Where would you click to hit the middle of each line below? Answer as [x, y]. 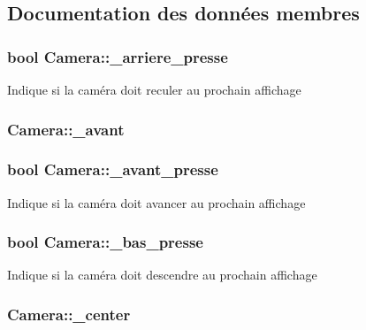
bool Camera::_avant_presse [113, 169]
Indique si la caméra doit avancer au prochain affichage [156, 202]
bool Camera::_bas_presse [105, 242]
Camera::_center [69, 314]
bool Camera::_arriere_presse [118, 56]
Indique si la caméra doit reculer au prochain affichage [154, 89]
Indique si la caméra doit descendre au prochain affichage [162, 275]
